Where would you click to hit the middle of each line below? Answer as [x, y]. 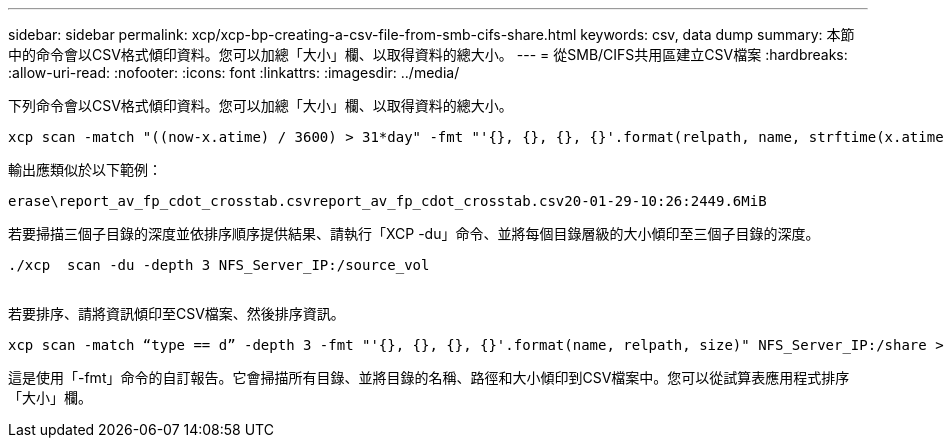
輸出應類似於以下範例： [85, 169]
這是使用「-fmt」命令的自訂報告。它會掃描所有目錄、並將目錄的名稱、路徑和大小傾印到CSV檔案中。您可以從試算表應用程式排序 [429, 377]
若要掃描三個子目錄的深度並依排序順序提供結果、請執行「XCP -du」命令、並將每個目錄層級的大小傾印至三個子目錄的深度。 [414, 233]
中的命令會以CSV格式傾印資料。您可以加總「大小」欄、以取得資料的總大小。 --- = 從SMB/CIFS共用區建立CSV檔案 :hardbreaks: [428, 54]
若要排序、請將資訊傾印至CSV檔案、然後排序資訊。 [176, 313]
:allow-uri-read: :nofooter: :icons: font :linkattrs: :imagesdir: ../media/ [234, 72]
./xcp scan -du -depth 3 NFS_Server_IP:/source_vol [219, 265]
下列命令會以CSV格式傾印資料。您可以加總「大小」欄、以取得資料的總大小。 [260, 105]
